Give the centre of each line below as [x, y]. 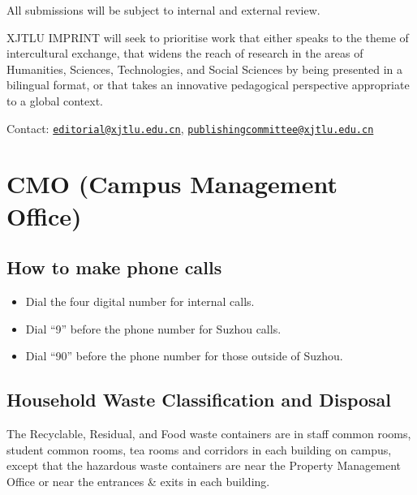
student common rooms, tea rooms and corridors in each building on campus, [199, 449]
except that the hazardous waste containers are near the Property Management [204, 465]
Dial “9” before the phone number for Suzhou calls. [153, 328]
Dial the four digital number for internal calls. [140, 301]
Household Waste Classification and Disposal [199, 400]
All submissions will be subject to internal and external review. [163, 10]
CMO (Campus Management [172, 184]
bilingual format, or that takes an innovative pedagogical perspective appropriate [208, 85]
